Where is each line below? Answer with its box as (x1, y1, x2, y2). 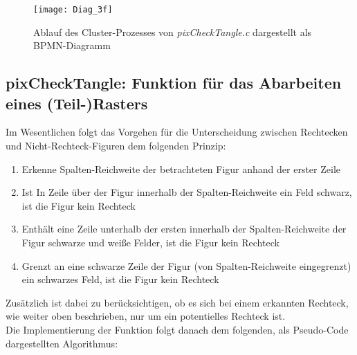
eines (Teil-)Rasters (6, 92, 148, 113)
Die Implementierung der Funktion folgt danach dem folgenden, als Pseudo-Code (6, 322, 349, 336)
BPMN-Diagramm (33, 38, 111, 53)
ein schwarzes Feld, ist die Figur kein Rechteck (21, 272, 219, 286)
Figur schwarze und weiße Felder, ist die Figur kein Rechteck (21, 235, 280, 249)
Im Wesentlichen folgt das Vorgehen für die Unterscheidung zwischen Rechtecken (6, 125, 348, 139)
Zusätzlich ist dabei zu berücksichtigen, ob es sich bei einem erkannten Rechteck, (6, 295, 349, 309)
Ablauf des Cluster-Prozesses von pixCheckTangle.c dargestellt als (33, 24, 312, 39)
